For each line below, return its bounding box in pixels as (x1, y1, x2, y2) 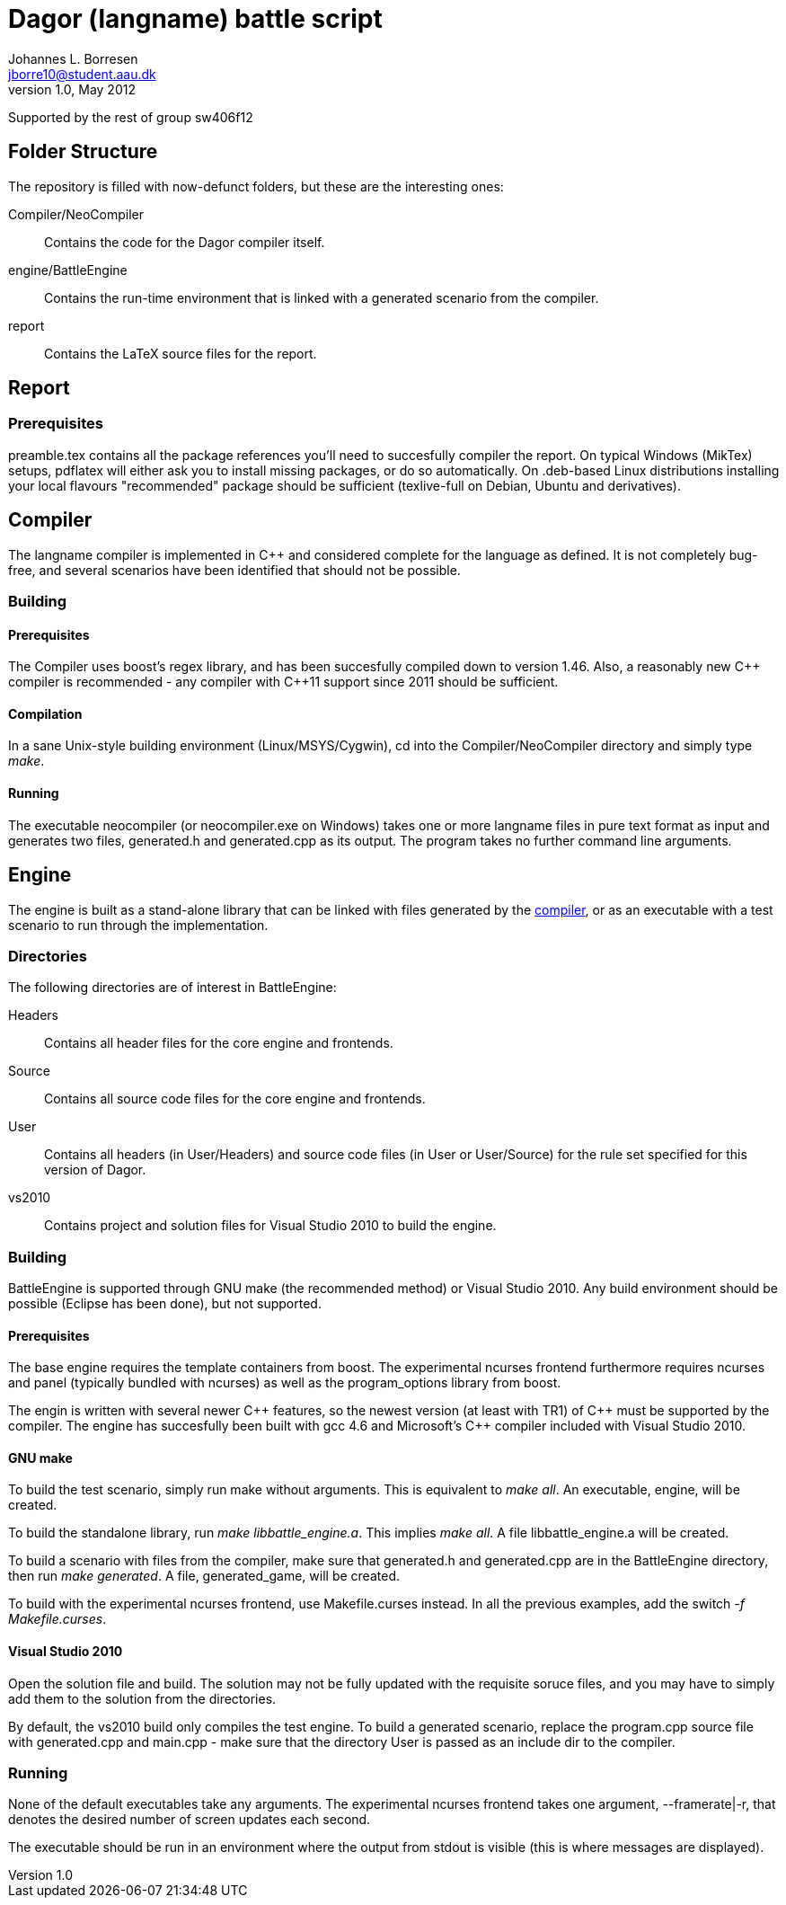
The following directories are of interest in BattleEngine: (8, 979, 337, 996)
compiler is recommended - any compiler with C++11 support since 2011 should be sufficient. (8, 674, 559, 690)
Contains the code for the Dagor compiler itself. (44, 234, 325, 250)
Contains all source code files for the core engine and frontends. (44, 1091, 426, 1107)
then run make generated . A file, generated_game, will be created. (8, 1568, 400, 1584)
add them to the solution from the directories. (8, 1690, 277, 1706)
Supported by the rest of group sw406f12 (8, 109, 253, 125)
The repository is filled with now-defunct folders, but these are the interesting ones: (8, 178, 504, 194)
